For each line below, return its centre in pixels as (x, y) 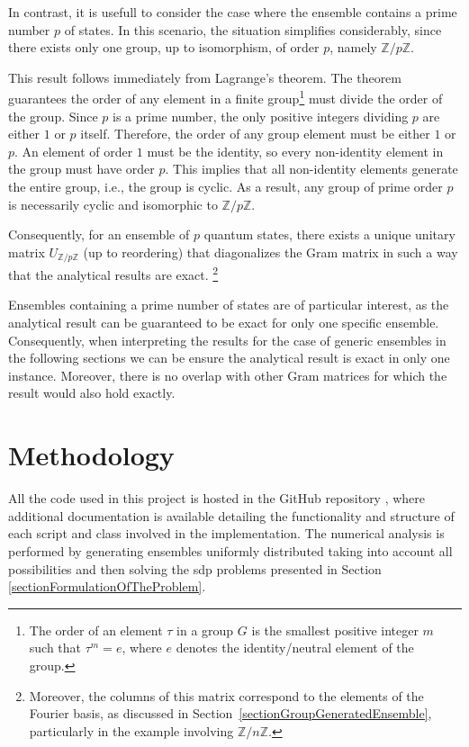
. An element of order (74, 151)
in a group (205, 630)
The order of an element (96, 630)
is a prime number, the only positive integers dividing (260, 116)
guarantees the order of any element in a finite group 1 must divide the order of (225, 97)
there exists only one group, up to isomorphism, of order (164, 47)
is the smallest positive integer (335, 630)
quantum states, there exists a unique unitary (329, 234)
